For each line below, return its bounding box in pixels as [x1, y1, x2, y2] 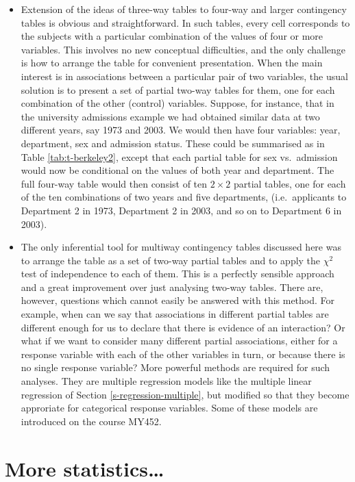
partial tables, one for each [233, 176, 346, 190]
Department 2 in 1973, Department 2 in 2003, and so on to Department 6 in [21, 203, 342, 217]
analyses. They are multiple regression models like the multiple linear [21, 374, 312, 388]
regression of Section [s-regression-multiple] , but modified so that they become [21, 387, 350, 401]
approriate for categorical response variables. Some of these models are [21, 401, 318, 415]
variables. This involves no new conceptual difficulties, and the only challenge [21, 42, 346, 56]
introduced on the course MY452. [21, 414, 162, 428]
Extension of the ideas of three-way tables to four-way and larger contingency [21, 2, 347, 16]
